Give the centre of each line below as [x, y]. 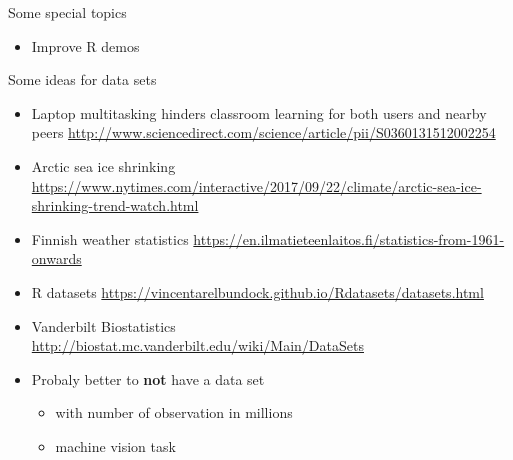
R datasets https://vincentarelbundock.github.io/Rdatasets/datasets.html [257, 291]
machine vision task [115, 445]
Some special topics [67, 12]
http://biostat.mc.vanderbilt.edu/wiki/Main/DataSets [197, 345]
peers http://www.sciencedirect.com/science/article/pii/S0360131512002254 [263, 132]
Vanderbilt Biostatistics [103, 325]
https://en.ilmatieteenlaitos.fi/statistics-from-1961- [349, 238]
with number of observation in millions [174, 412]
